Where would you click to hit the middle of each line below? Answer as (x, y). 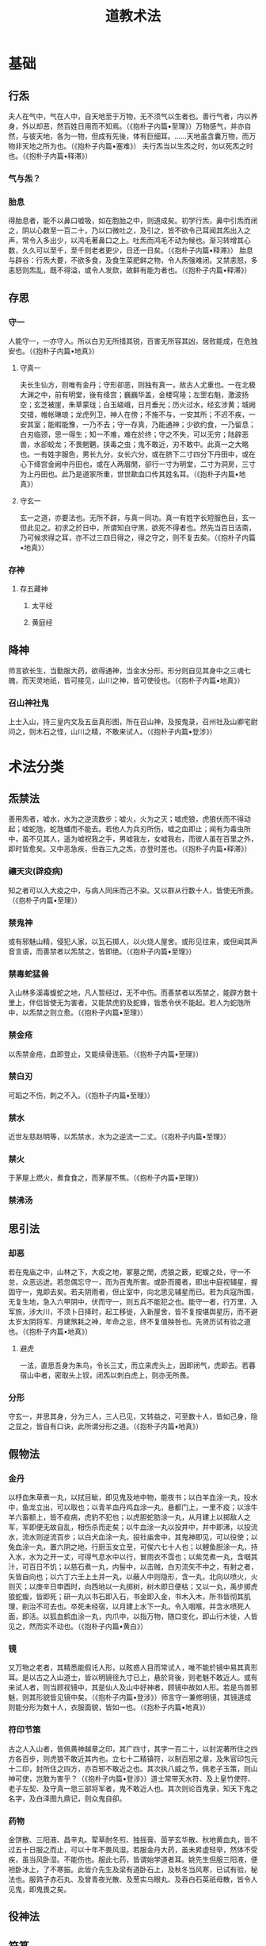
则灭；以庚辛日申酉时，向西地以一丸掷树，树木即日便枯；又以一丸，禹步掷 (129, 1586)
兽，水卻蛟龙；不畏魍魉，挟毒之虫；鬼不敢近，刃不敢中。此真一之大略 (134, 444)
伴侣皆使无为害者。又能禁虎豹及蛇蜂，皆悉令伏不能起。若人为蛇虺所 (140, 1003)
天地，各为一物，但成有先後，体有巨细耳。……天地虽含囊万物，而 (142, 136)
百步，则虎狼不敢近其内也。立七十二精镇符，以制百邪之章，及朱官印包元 (140, 1759)
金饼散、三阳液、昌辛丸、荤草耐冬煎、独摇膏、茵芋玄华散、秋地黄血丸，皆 (129, 1840)
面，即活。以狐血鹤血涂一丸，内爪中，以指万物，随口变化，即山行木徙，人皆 (133, 1616)
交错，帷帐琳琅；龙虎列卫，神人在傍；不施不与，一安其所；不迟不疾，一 (137, 414)
